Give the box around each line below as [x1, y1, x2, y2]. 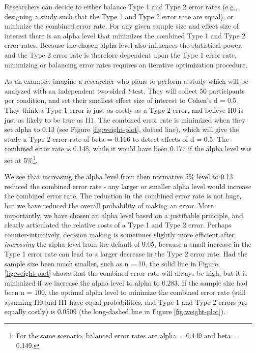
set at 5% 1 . [4, 153, 38, 165]
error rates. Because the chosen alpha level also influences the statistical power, [4, 40, 243, 50]
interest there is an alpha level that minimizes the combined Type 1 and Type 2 [4, 30, 246, 40]
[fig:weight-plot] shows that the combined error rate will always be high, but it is [4, 268, 248, 278]
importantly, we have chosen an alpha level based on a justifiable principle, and [4, 210, 243, 220]
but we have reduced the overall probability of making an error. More [4, 200, 214, 210]
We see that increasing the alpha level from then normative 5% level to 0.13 [4, 171, 233, 182]
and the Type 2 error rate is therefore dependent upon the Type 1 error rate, [4, 49, 237, 60]
